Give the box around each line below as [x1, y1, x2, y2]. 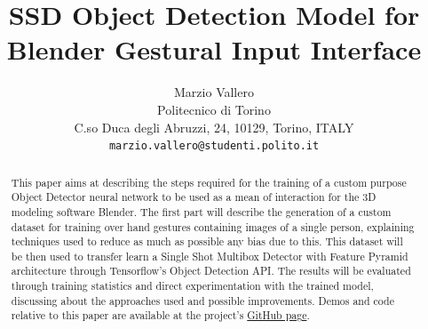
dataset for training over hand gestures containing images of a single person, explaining [11, 219, 415, 234]
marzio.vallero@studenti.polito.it [108, 140, 320, 153]
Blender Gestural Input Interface [6, 31, 422, 68]
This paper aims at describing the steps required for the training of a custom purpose [11, 174, 407, 189]
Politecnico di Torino [157, 100, 271, 118]
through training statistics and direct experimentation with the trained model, [11, 278, 374, 293]
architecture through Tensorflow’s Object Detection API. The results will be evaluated [11, 263, 411, 278]
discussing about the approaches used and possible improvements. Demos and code [11, 293, 394, 308]
